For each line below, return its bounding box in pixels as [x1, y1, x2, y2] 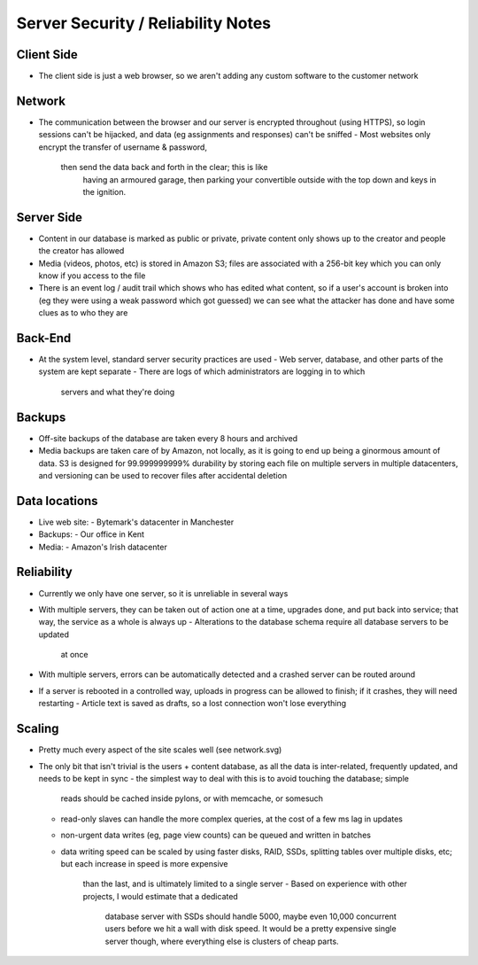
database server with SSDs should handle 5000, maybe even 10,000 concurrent [104, 911, 397, 922]
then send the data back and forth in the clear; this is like [60, 162, 268, 173]
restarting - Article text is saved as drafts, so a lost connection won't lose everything [38, 698, 347, 709]
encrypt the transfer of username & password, [38, 142, 208, 152]
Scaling [16, 721, 59, 736]
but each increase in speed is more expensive [60, 858, 229, 868]
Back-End [16, 331, 72, 346]
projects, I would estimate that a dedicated [82, 891, 238, 901]
